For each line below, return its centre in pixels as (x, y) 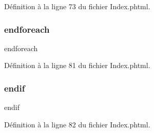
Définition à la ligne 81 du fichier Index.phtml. (77, 65)
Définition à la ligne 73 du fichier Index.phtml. (77, 6)
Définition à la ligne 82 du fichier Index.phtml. (77, 124)
